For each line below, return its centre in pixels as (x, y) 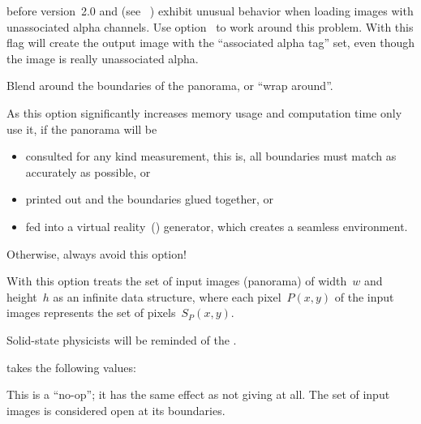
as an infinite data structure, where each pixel (167, 296)
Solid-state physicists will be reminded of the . (122, 339)
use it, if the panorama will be (82, 128)
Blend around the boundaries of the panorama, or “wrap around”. (170, 86)
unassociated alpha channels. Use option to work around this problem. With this (210, 26)
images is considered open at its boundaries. (116, 410)
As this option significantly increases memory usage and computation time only (204, 112)
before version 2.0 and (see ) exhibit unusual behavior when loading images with (210, 11)
